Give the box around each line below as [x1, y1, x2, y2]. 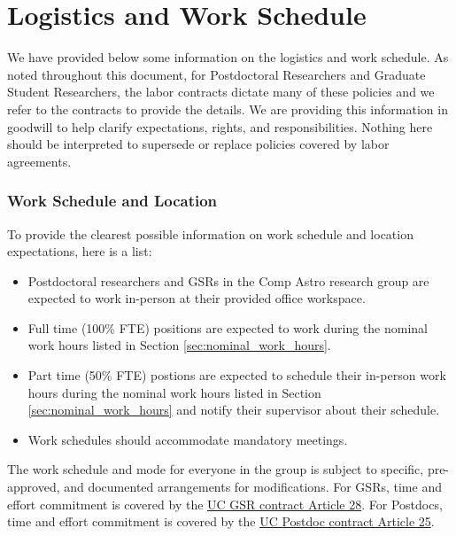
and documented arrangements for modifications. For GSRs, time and [64, 478, 442, 496]
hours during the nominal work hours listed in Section [27, 383, 321, 401]
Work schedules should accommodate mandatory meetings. [27, 430, 348, 448]
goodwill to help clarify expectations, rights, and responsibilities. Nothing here [7, 117, 433, 136]
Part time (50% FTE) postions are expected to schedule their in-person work [27, 366, 446, 385]
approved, [7, 478, 60, 496]
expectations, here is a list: [7, 242, 152, 260]
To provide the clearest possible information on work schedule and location [7, 224, 413, 243]
